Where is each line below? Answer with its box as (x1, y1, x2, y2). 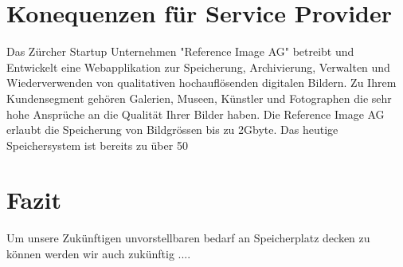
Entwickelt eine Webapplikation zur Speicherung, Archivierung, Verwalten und (6, 58, 390, 75)
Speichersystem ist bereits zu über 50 (6, 136, 188, 153)
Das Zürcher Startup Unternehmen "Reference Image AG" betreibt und (6, 43, 354, 60)
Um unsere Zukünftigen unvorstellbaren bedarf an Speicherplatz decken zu (6, 230, 370, 246)
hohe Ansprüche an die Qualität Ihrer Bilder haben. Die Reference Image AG (6, 105, 385, 122)
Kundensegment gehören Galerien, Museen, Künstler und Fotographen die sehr (6, 89, 392, 106)
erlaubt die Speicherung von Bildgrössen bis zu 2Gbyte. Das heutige (6, 121, 338, 138)
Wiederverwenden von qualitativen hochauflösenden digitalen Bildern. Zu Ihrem (6, 74, 397, 91)
